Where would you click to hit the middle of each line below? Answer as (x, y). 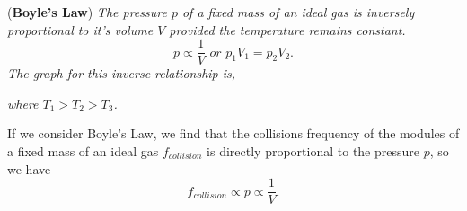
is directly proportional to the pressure (313, 151)
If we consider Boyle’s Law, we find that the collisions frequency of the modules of (233, 133)
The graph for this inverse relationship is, (122, 73)
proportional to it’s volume (80, 29)
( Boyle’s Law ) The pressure (87, 12)
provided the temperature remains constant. (287, 29)
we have (29, 168)
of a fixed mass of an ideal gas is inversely (298, 12)
